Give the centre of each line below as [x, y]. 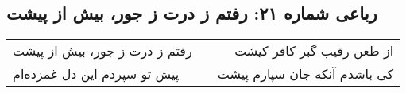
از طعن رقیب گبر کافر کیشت [314, 51]
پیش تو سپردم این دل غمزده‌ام [96, 74]
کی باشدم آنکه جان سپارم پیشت [305, 74]
